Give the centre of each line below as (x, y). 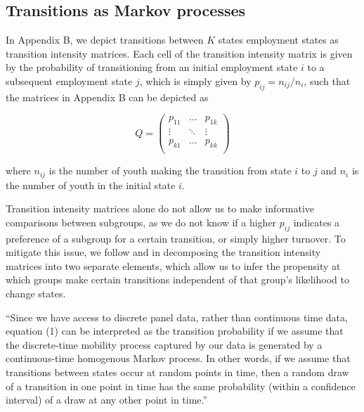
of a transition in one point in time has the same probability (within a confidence (181, 386)
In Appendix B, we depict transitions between (105, 40)
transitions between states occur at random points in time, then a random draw (177, 372)
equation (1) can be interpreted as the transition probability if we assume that (175, 331)
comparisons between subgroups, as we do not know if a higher (141, 222)
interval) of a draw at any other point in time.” (107, 400)
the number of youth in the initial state (91, 185)
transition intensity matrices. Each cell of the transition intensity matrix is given (179, 53)
